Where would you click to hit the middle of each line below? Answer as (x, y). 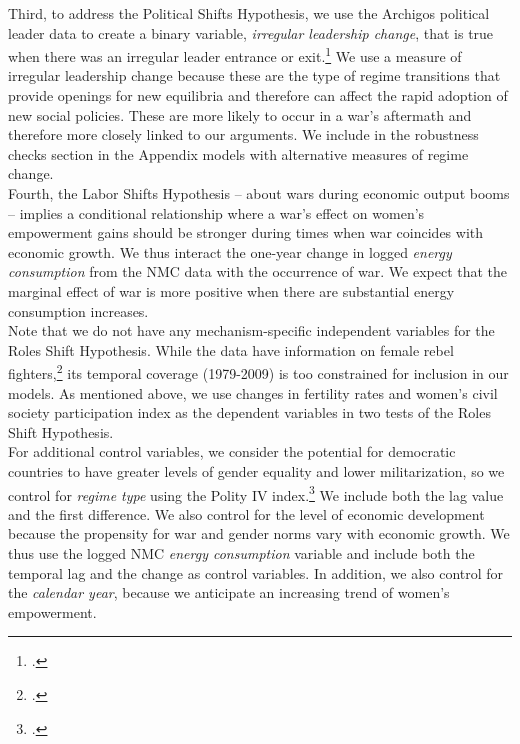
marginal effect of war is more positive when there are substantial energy (231, 290)
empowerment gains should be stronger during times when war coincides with (246, 232)
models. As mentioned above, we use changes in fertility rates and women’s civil (253, 392)
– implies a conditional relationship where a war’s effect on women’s (216, 212)
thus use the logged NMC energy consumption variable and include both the (241, 553)
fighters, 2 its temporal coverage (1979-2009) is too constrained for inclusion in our (258, 371)
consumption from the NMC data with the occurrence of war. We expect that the (258, 271)
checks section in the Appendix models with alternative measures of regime (238, 153)
